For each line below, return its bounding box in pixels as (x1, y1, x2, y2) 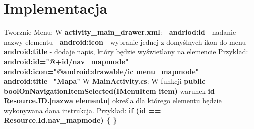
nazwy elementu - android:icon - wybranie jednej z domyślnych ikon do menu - (4, 36, 251, 47)
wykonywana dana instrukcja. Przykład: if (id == (4, 105, 161, 115)
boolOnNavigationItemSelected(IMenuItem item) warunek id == (4, 85, 230, 96)
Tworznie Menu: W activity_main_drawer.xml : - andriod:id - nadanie (4, 27, 236, 37)
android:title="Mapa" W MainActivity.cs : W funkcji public (4, 76, 206, 86)
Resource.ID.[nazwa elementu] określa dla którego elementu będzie (4, 95, 222, 106)
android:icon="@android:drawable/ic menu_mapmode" (4, 66, 199, 76)
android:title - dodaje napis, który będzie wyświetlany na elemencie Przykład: (4, 46, 248, 57)
